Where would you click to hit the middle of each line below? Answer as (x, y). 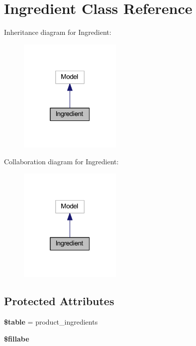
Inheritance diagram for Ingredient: (58, 32)
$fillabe (17, 338)
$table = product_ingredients (51, 322)
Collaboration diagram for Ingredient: (61, 161)
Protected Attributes (59, 301)
